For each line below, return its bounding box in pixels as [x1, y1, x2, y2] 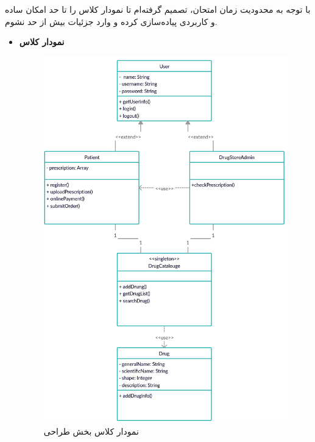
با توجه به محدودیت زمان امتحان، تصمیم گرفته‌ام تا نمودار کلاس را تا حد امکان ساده [5, 3, 311, 15]
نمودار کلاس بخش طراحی [43, 425, 139, 438]
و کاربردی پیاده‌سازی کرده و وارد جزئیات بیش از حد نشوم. [5, 15, 218, 27]
